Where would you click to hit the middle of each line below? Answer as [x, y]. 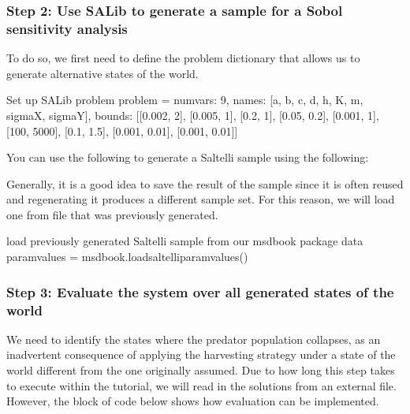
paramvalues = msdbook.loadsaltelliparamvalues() [127, 257]
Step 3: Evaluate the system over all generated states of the [200, 291]
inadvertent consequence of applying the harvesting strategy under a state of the [201, 354]
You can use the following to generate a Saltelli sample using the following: [188, 157]
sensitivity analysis [67, 28]
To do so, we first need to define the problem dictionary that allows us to [183, 58]
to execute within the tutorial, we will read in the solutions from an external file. [201, 385]
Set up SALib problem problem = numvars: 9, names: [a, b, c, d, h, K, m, [185, 100]
